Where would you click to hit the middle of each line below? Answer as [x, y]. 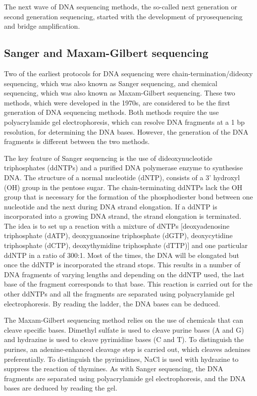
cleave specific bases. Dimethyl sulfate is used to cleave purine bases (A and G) [124, 329]
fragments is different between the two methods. [77, 141]
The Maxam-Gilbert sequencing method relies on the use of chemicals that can [124, 320]
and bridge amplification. [42, 26]
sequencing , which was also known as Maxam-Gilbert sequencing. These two [120, 93]
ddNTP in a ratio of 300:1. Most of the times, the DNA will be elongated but [122, 255]
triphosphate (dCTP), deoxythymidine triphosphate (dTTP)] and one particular [126, 245]
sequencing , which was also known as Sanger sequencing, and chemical [111, 83]
